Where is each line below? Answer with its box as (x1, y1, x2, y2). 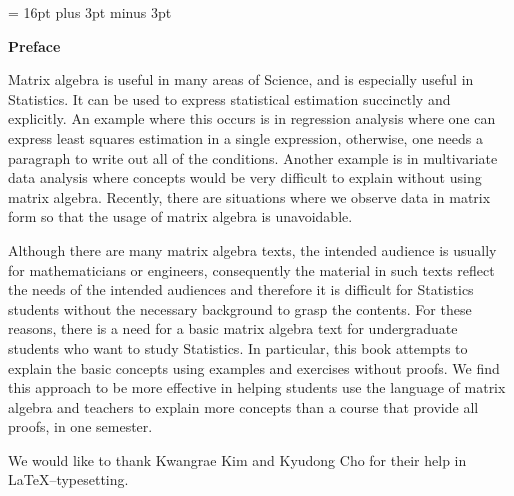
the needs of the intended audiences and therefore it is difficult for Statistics (8, 279, 474, 300)
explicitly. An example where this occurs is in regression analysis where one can (8, 108, 496, 129)
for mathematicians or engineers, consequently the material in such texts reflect (8, 259, 495, 280)
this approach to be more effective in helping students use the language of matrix (8, 377, 506, 398)
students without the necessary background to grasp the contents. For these (8, 298, 472, 319)
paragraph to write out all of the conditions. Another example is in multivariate (8, 147, 498, 168)
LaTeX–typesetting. (8, 469, 129, 490)
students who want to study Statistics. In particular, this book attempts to (8, 337, 468, 358)
